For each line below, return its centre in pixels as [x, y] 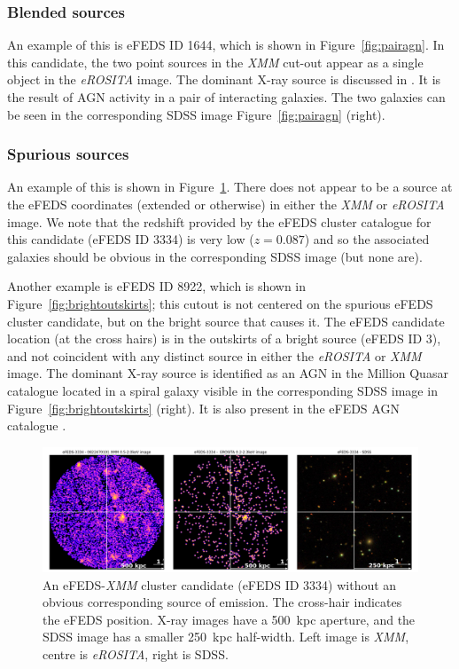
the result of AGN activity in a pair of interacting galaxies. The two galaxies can [226, 97]
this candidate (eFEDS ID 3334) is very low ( [131, 239]
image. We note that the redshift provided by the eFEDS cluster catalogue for [219, 221]
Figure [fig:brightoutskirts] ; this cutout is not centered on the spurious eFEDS [220, 303]
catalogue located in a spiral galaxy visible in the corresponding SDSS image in [222, 390]
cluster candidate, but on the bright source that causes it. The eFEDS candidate [226, 321]
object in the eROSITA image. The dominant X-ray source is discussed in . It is [224, 79]
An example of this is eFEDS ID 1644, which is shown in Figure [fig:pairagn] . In [226, 45]
